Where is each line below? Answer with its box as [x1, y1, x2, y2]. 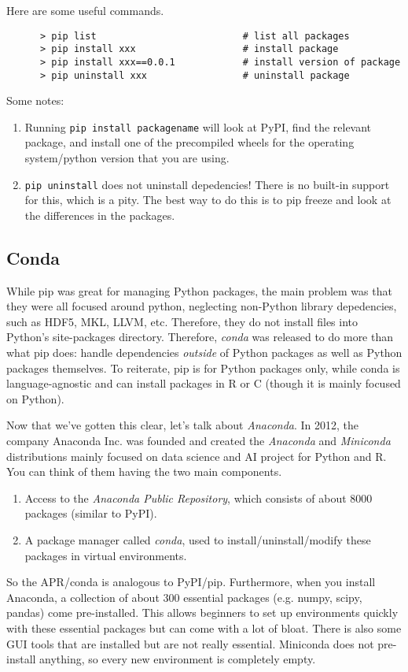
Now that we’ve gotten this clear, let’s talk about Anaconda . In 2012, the [6, 417, 359, 433]
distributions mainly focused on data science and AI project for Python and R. [6, 447, 387, 464]
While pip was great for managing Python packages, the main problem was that [6, 282, 392, 299]
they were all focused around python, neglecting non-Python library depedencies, [6, 298, 397, 314]
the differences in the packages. [24, 206, 175, 223]
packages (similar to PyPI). [24, 505, 157, 522]
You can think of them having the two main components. [6, 463, 282, 480]
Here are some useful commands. [6, 2, 164, 18]
